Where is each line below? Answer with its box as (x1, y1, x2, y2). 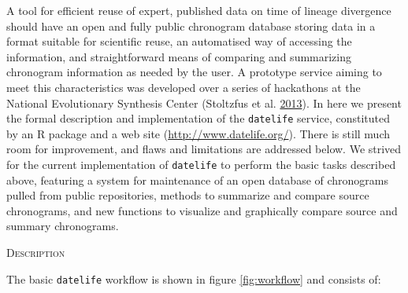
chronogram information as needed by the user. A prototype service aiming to (6, 64, 382, 80)
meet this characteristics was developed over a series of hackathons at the (6, 79, 361, 95)
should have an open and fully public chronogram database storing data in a (6, 17, 376, 34)
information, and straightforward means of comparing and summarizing (6, 48, 352, 64)
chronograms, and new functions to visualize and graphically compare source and (6, 202, 398, 218)
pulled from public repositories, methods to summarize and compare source (6, 187, 369, 203)
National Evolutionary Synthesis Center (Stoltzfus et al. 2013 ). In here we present (6, 94, 402, 111)
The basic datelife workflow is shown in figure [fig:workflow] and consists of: (6, 270, 381, 287)
